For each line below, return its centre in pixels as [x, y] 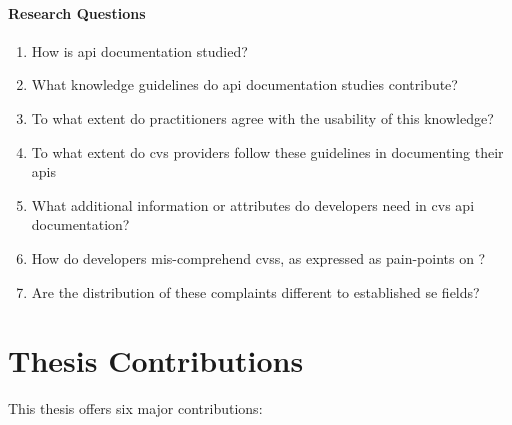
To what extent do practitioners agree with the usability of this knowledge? [262, 117]
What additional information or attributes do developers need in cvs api [253, 204]
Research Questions [77, 12]
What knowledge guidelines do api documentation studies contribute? [244, 84]
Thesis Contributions [156, 360]
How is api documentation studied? [139, 50]
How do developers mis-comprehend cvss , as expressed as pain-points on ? [258, 257]
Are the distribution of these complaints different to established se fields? [255, 291]
